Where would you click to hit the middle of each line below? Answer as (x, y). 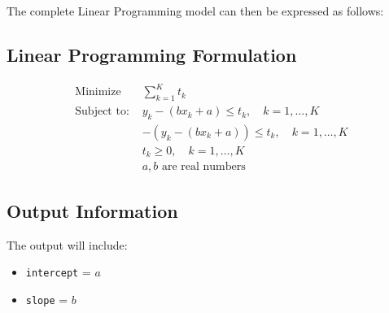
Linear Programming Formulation (152, 54)
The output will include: (67, 244)
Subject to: (102, 112)
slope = (47, 299)
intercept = (58, 272)
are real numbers (203, 167)
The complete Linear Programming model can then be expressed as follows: (195, 11)
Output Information (92, 210)
